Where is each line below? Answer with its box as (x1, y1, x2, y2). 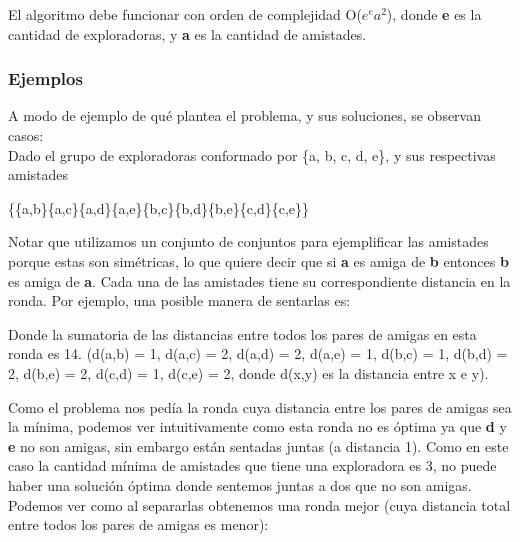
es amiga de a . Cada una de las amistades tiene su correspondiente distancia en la (8, 270, 511, 291)
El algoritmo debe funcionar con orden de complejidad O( (8, 4, 362, 24)
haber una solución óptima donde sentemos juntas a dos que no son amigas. (8, 474, 472, 495)
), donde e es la (386, 4, 482, 24)
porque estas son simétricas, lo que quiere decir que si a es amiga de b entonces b (8, 250, 509, 271)
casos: (8, 125, 44, 145)
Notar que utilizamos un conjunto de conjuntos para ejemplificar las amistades (8, 231, 489, 252)
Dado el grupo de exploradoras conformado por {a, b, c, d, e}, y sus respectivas (8, 144, 496, 165)
